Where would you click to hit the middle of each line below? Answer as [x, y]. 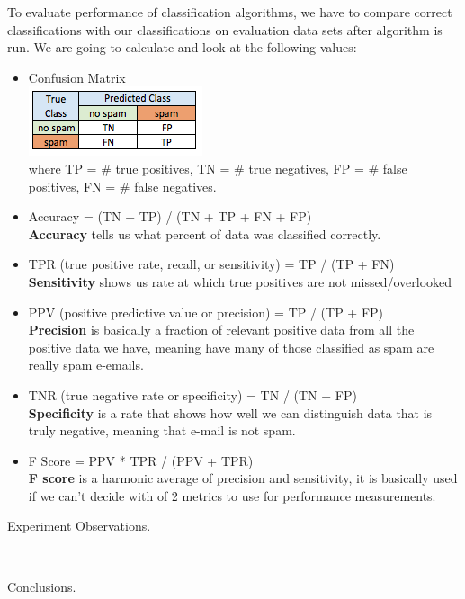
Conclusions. [42, 586]
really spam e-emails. [86, 365]
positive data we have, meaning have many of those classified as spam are [231, 347]
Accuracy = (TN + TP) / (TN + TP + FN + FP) [170, 216]
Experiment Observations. [79, 526]
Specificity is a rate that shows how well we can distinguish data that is [230, 412]
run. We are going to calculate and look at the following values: [182, 47]
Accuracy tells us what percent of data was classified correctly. [205, 233]
